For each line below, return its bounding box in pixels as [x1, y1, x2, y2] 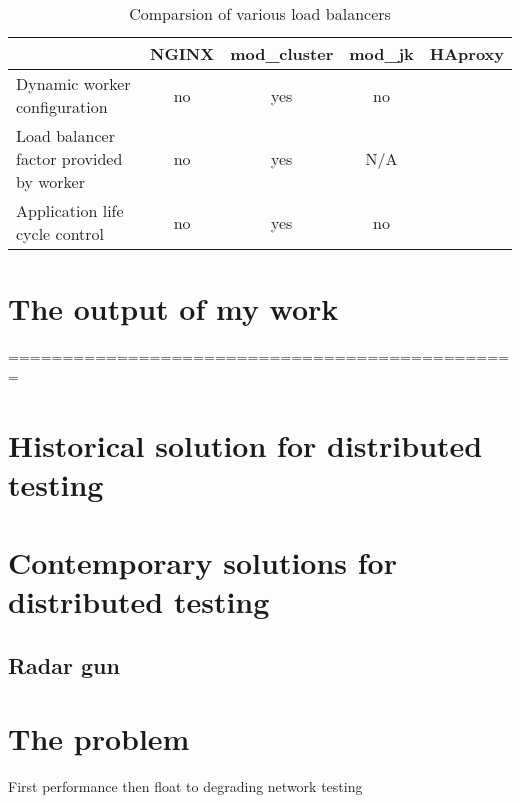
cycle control [16, 222, 105, 245]
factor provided [16, 147, 123, 170]
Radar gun [8, 649, 120, 680]
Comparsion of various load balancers [129, 2, 391, 25]
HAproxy [429, 42, 504, 65]
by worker [16, 170, 85, 193]
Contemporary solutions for [8, 542, 397, 583]
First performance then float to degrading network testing [8, 776, 363, 797]
